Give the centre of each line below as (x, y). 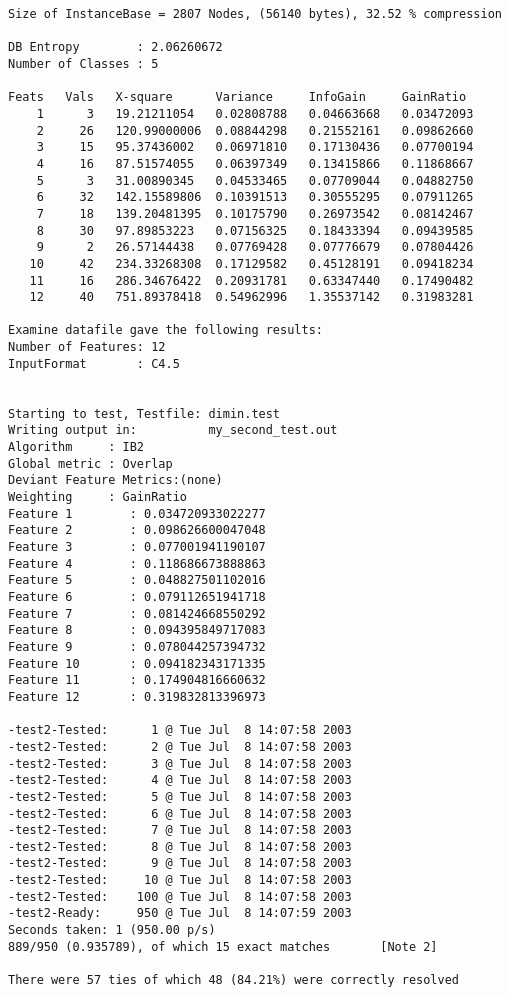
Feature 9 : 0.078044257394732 (137, 646)
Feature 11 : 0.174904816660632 (137, 680)
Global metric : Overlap (90, 463)
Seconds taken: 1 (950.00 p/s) (112, 930)
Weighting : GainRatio (97, 497)
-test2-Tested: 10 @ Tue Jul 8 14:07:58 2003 (180, 880)
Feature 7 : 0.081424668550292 (137, 613)
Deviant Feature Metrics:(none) (115, 480)
